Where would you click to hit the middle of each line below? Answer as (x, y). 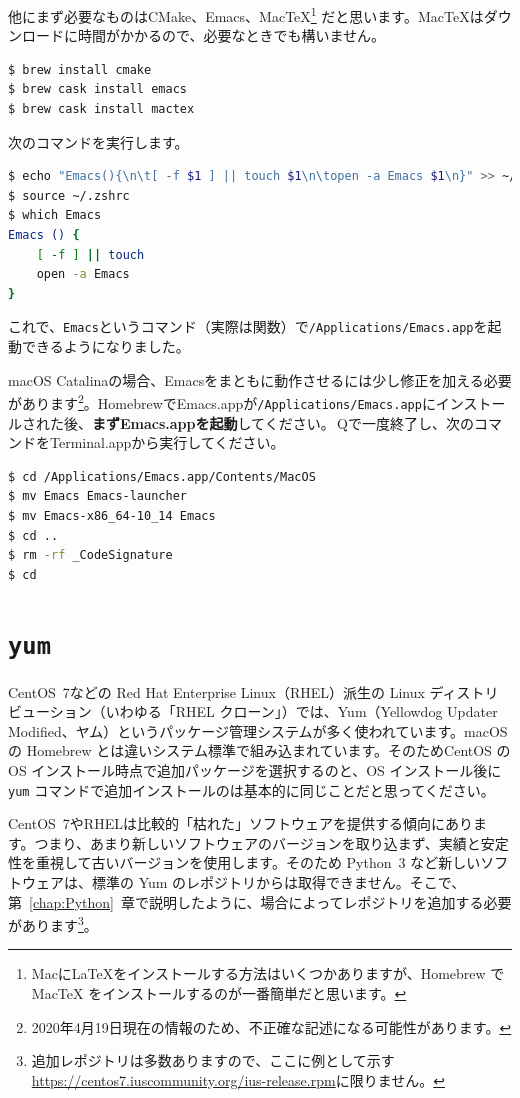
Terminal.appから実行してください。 (167, 442)
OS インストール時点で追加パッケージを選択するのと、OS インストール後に (255, 769)
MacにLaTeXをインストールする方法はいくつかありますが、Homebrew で (268, 973)
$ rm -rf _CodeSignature (90, 555)
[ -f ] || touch (90, 254)
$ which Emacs (55, 215)
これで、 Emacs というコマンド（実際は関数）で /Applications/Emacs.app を (248, 326)
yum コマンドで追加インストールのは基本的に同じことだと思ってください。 (251, 789)
